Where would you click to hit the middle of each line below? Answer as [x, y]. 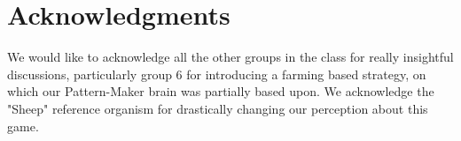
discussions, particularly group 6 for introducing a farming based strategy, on [217, 74]
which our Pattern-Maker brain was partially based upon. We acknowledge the [221, 91]
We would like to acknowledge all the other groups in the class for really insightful [230, 57]
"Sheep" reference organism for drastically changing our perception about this [218, 108]
